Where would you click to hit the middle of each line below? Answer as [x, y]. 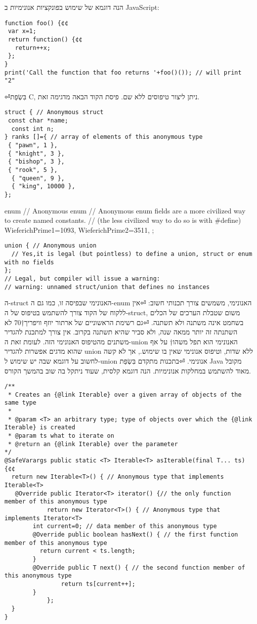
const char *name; [38, 121]
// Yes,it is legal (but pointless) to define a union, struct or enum [132, 254]
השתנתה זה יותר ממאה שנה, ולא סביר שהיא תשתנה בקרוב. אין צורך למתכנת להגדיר [121, 332]
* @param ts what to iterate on [61, 436]
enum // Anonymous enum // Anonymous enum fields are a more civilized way [125, 210]
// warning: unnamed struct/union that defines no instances [107, 287]
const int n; [33, 129]
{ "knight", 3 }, [36, 153]
